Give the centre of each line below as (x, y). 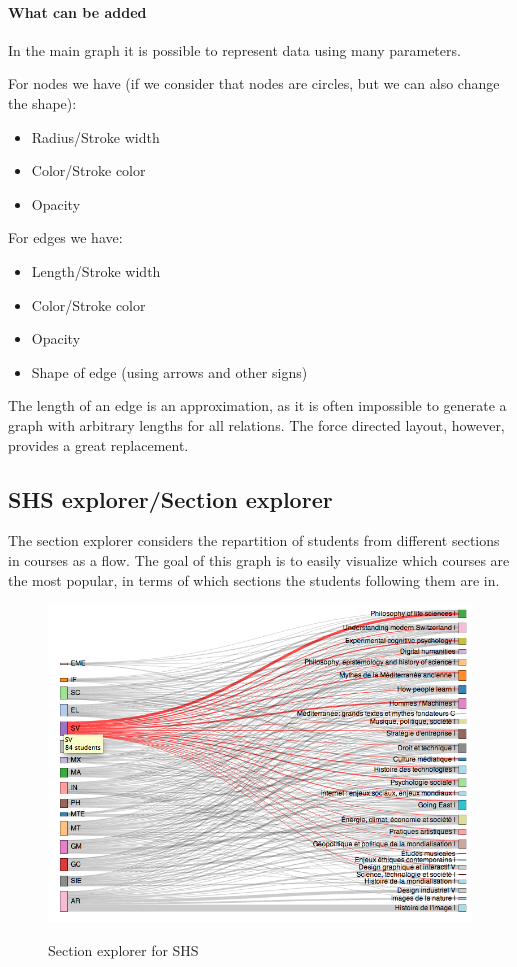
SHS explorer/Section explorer (170, 498)
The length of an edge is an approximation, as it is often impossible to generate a (257, 405)
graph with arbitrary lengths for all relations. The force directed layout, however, (256, 424)
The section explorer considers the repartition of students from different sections (254, 540)
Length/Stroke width (96, 270)
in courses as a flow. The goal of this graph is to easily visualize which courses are (259, 559)
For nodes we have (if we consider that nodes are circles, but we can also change (254, 83)
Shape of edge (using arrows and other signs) (169, 371)
